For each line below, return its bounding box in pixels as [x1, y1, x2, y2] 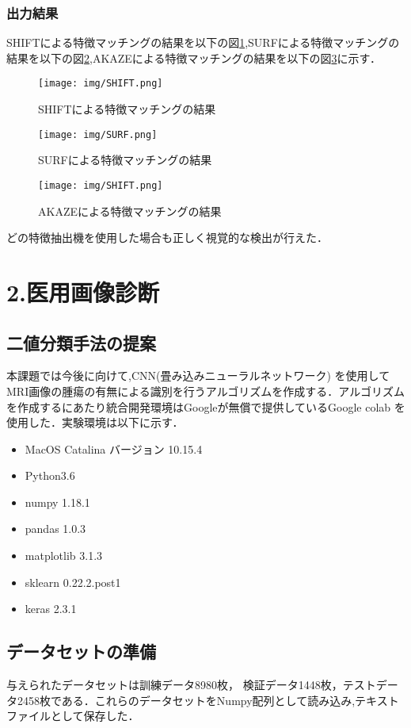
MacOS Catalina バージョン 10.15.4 [25, 440, 203, 457]
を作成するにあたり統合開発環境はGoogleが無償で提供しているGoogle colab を [6, 398, 405, 415]
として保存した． [50, 707, 139, 724]
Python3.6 [25, 467, 75, 484]
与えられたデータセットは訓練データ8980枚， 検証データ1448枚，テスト [6, 676, 376, 693]
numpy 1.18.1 [25, 493, 90, 510]
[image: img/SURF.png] [38, 128, 158, 140]
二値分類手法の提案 [6, 330, 156, 354]
